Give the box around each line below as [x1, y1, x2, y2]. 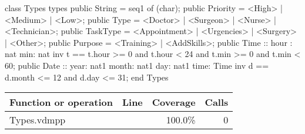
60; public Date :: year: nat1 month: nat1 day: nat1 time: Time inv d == [5, 59, 269, 71]
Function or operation [9, 95, 113, 109]
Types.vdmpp [9, 113, 66, 127]
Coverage [152, 95, 196, 109]
